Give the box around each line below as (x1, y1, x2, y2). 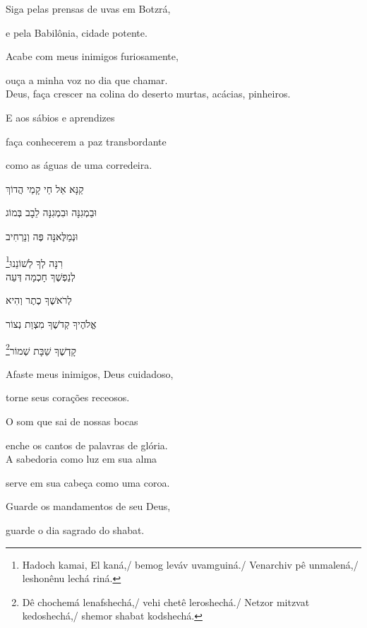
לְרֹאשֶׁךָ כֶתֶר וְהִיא (6, 292, 72, 307)
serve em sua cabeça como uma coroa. (6, 475, 170, 490)
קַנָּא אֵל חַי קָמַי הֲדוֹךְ (6, 181, 84, 196)
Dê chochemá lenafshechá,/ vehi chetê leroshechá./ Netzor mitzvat (22, 594, 310, 609)
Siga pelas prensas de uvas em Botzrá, (6, 1, 171, 16)
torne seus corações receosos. (6, 390, 130, 405)
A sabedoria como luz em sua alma (6, 451, 157, 466)
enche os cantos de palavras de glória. (6, 437, 168, 452)
